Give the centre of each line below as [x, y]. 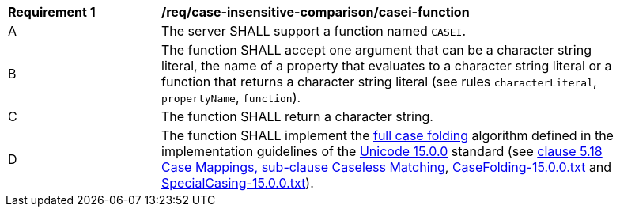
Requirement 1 [52, 12]
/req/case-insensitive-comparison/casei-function [316, 12]
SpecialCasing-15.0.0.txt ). [238, 183]
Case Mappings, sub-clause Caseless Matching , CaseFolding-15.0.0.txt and [387, 167]
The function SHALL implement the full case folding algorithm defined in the [387, 135]
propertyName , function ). [231, 97]
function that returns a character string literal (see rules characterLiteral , [379, 82]
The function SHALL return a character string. [297, 116]
